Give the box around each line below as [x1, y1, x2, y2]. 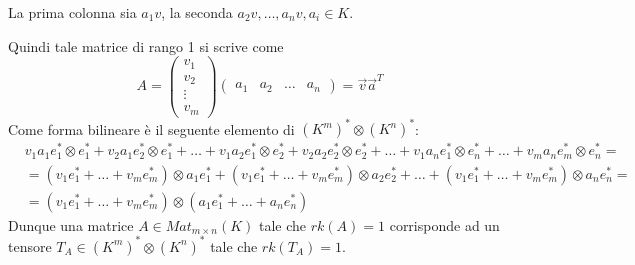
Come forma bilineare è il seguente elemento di [8, 118, 295, 139]
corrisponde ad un [389, 214, 500, 235]
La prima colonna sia [8, 2, 137, 22]
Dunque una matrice [8, 214, 134, 235]
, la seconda [161, 2, 233, 22]
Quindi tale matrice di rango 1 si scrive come [8, 35, 284, 56]
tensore [8, 235, 52, 256]
